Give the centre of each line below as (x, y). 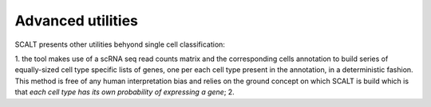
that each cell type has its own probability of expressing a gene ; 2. (125, 92)
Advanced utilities (77, 21)
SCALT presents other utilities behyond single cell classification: (120, 44)
